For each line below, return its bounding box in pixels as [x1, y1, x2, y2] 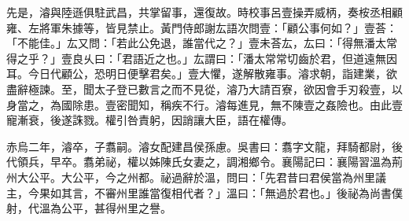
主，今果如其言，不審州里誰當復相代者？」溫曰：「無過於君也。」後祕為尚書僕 [6, 184, 403, 201]
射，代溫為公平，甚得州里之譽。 [6, 200, 171, 216]
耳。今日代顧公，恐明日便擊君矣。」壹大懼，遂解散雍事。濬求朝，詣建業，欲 [6, 65, 397, 82]
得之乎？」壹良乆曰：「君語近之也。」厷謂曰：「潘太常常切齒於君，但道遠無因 [6, 50, 397, 66]
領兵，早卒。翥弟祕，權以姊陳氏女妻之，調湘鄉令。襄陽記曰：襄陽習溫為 [17, 153, 392, 170]
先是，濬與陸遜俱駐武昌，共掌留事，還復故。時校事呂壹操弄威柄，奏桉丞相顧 [6, 4, 403, 20]
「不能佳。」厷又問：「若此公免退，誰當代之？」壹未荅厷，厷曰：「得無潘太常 [6, 35, 397, 51]
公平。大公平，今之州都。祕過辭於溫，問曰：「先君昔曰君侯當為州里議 [28, 168, 386, 185]
